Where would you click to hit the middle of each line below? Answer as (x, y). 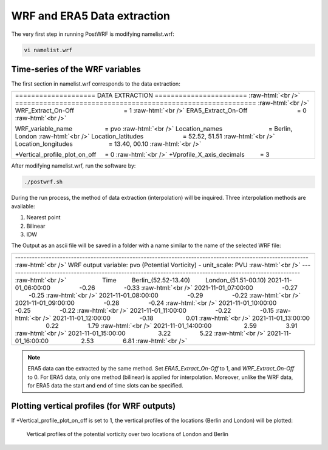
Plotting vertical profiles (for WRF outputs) (94, 406)
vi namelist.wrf (48, 50)
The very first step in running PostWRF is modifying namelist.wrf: (93, 34)
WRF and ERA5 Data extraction (91, 16)
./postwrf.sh (43, 182)
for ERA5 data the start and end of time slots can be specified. (105, 385)
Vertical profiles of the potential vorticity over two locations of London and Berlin (128, 434)
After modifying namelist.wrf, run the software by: (73, 166)
